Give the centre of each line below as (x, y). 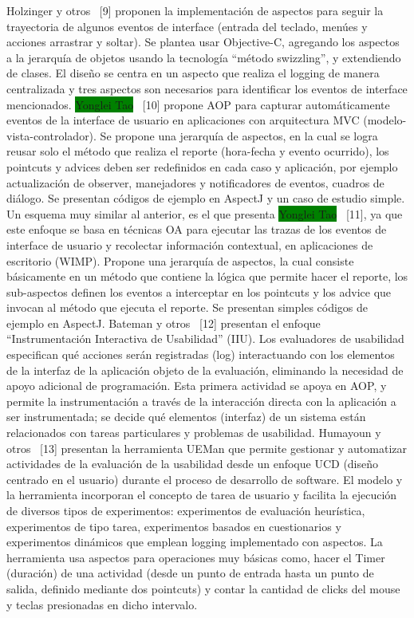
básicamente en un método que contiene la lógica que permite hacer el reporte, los (207, 276)
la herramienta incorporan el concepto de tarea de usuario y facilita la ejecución (202, 495)
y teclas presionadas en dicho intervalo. (102, 604)
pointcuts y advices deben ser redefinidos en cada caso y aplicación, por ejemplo (202, 166)
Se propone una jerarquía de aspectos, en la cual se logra (239, 135)
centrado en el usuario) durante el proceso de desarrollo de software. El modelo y (205, 479)
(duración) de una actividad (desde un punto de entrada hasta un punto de (190, 573)
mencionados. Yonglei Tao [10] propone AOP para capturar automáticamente (198, 104)
